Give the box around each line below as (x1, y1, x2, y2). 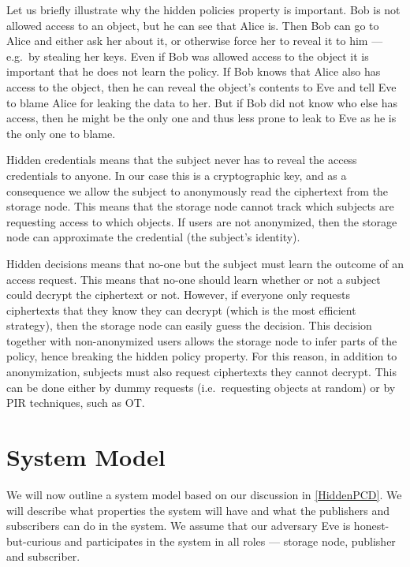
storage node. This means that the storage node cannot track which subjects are (6, 198, 394, 214)
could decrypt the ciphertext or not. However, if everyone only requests (6, 286, 350, 303)
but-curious (6, 532, 61, 549)
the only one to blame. (6, 125, 116, 141)
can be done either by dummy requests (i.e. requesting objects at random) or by (6, 379, 396, 395)
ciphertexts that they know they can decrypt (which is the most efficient (6, 301, 356, 318)
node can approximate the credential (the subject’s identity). (6, 229, 300, 245)
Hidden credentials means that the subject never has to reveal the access (6, 151, 357, 168)
